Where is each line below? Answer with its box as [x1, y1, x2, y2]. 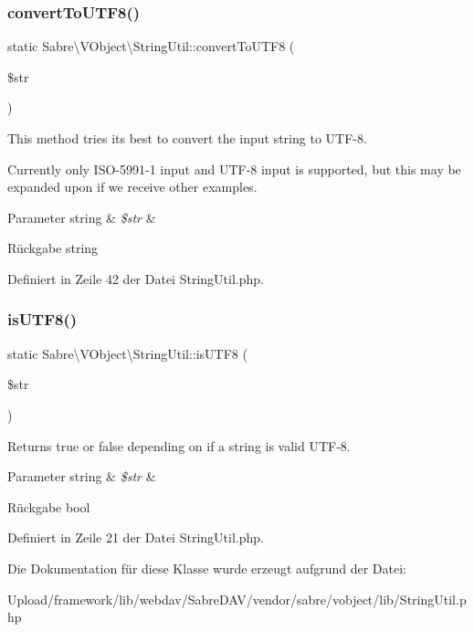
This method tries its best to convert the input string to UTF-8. [7, 129, 367, 147]
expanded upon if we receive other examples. [7, 177, 258, 196]
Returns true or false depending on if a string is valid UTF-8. [7, 436, 351, 455]
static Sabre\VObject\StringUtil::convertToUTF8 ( [7, 37, 295, 56]
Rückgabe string [7, 238, 99, 258]
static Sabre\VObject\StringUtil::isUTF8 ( [7, 343, 248, 363]
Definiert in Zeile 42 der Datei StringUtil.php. [7, 269, 264, 288]
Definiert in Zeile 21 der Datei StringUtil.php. [7, 528, 264, 547]
